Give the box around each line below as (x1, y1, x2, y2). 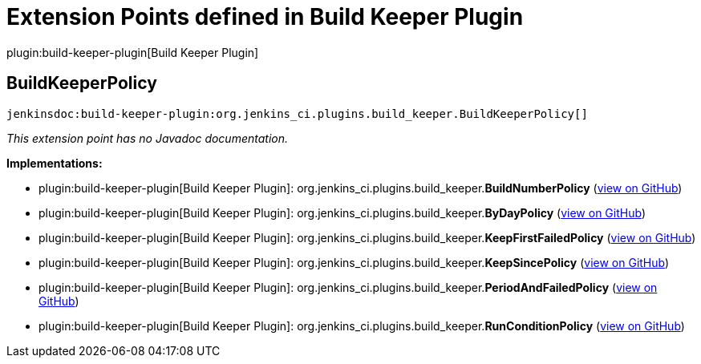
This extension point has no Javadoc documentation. (6, 131, 289, 145)
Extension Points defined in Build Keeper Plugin (6, 3, 524, 30)
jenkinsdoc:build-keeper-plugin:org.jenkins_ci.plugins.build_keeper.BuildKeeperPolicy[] (6, 107, 588, 120)
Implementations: (6, 156, 103, 170)
